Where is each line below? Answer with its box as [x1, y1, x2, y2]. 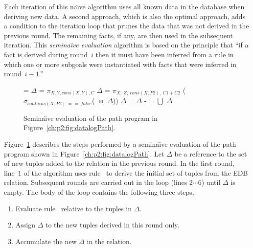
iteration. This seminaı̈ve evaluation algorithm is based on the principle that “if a [4, 40, 249, 50]
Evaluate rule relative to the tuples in [15, 203, 132, 213]
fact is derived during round [4, 49, 88, 59]
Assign [15, 220, 36, 230]
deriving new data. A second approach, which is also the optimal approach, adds [4, 11, 246, 21]
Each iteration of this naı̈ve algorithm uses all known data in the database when [4, 1, 245, 11]
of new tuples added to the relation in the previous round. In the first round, [4, 158, 234, 168]
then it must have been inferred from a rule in [95, 49, 234, 59]
